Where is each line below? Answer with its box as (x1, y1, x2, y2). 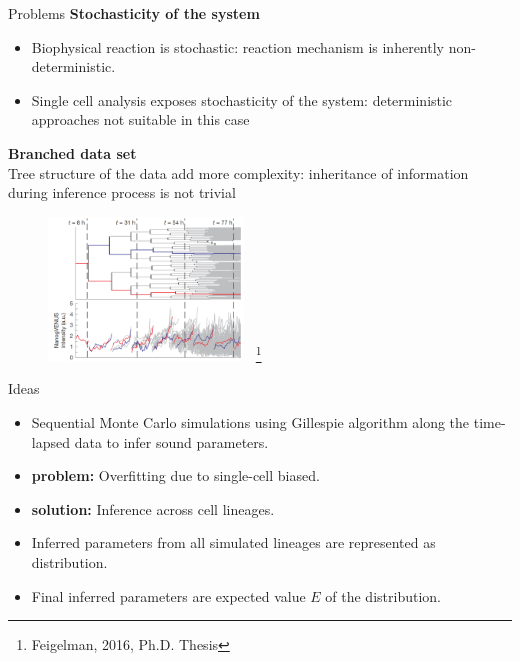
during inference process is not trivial (8, 182, 236, 203)
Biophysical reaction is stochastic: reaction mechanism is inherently (31, 36, 444, 57)
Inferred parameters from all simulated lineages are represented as (31, 532, 436, 553)
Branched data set (8, 142, 137, 163)
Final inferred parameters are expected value (31, 585, 306, 606)
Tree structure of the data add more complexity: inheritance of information (8, 162, 469, 183)
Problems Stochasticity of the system (8, 3, 260, 23)
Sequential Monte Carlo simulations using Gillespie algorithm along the (31, 411, 470, 432)
